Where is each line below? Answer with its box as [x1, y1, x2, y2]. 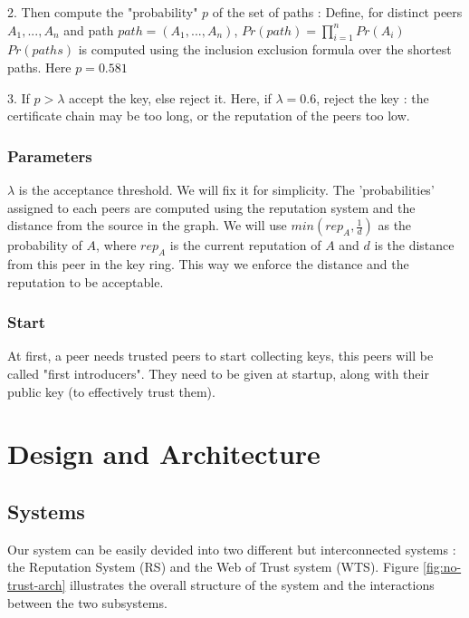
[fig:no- [423, 557, 462, 576]
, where [96, 236, 137, 255]
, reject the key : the [316, 88, 429, 107]
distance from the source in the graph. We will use [7, 216, 287, 235]
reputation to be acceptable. [7, 272, 164, 291]
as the [378, 216, 412, 235]
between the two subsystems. [7, 593, 167, 612]
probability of [7, 236, 82, 255]
